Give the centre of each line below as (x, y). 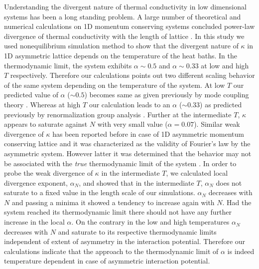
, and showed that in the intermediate (136, 182)
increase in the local (34, 222)
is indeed (241, 251)
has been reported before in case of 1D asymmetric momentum (148, 134)
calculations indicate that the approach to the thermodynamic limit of (111, 251)
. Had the (237, 202)
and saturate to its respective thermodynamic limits (137, 231)
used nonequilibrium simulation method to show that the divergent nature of (121, 46)
